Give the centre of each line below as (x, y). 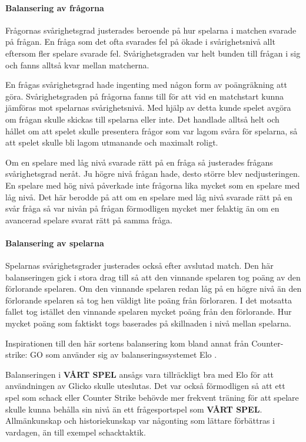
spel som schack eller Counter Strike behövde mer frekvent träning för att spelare (152, 398)
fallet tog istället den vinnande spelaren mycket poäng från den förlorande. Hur (149, 311)
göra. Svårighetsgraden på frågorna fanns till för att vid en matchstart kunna (145, 96)
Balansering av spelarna (55, 243)
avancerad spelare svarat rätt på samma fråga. (89, 220)
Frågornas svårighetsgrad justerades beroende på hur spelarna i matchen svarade (151, 30)
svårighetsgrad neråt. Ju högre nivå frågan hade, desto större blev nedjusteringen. (153, 174)
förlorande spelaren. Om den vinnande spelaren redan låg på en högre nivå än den (154, 288)
